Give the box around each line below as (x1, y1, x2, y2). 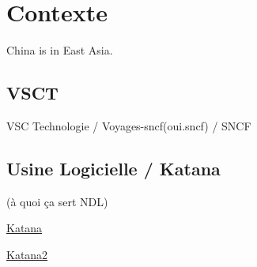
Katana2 (6, 246, 48, 262)
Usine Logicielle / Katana (6, 156, 221, 180)
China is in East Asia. (6, 42, 113, 58)
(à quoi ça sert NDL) (6, 193, 108, 209)
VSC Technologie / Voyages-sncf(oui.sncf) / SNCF (6, 117, 251, 133)
